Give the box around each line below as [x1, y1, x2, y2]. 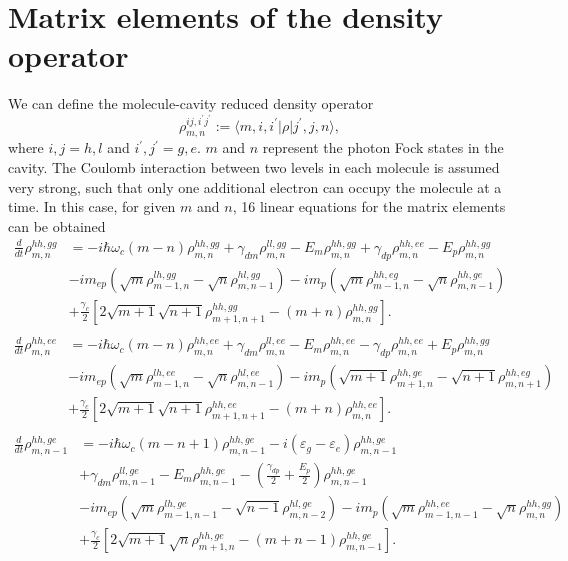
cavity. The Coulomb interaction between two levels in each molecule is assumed [8, 156, 500, 177]
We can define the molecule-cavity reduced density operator [8, 93, 374, 114]
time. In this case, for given [8, 196, 176, 217]
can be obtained [8, 215, 106, 236]
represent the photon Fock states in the [262, 137, 504, 158]
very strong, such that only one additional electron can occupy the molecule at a [8, 176, 502, 197]
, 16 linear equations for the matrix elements [232, 196, 506, 217]
